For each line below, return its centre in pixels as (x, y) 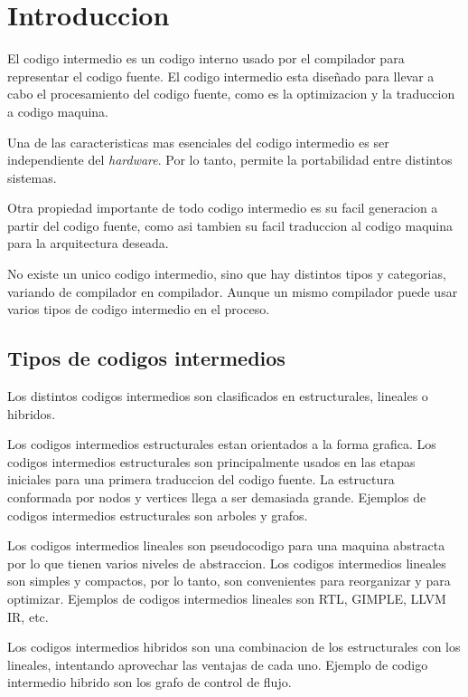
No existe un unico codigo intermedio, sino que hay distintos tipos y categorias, (227, 274)
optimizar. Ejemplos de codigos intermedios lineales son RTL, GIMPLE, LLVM (227, 598)
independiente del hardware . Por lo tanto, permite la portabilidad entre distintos (230, 160)
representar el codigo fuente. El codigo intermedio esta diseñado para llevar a (221, 76)
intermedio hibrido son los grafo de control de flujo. (150, 682)
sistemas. (32, 177)
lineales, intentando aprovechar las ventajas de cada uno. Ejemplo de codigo (218, 664)
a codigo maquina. (58, 111)
